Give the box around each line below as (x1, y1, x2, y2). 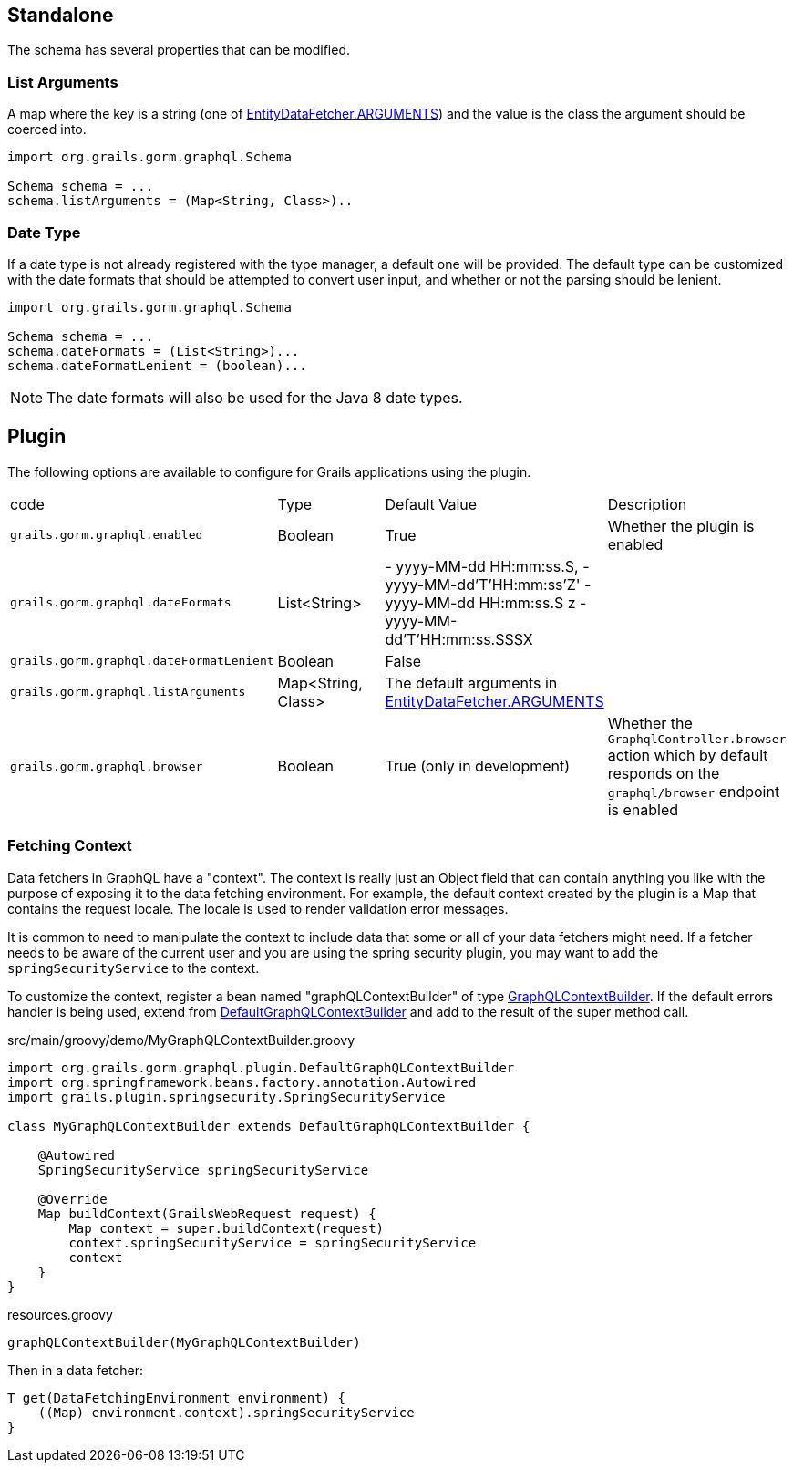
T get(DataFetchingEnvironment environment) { (7, 1390, 345, 1405)
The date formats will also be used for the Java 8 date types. (46, 388, 463, 407)
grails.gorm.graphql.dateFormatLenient (10, 654, 274, 668)
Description (607, 494, 687, 513)
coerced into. (7, 121, 87, 138)
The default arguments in (385, 673, 558, 692)
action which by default (607, 745, 768, 764)
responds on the (607, 763, 720, 782)
